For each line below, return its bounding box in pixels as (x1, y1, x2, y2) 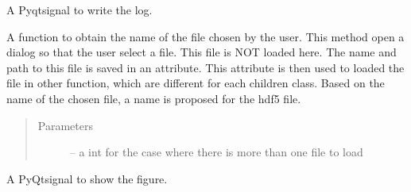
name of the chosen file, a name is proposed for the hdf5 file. (6, 90, 301, 106)
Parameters (37, 117, 93, 133)
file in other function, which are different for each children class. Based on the (6, 75, 385, 91)
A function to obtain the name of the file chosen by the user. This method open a (6, 28, 405, 44)
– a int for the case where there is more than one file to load (69, 144, 363, 160)
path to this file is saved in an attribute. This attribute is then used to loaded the (6, 59, 405, 75)
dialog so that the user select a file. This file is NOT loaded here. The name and (6, 44, 397, 60)
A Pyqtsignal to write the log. (6, 2, 153, 17)
